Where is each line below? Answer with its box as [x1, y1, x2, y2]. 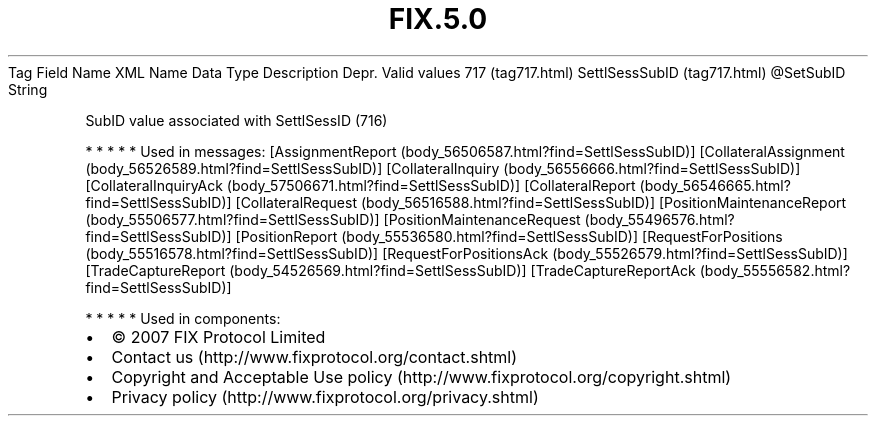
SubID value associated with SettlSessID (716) [85, 111, 388, 129]
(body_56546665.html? [639, 176, 791, 194]
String [8, 80, 48, 98]
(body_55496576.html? [584, 210, 735, 228]
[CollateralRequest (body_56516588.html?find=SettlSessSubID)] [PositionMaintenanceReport [235, 193, 847, 211]
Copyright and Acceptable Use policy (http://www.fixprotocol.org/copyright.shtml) [111, 366, 732, 387]
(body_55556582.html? [699, 261, 851, 279]
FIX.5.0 [388, 2, 488, 36]
